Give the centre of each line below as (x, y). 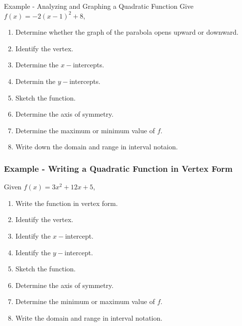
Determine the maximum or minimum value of (85, 130)
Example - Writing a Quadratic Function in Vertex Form (118, 168)
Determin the (35, 81)
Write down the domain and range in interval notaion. (97, 147)
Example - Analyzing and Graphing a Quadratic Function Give (99, 6)
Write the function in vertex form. (66, 203)
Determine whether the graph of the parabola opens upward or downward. (127, 32)
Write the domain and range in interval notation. (89, 317)
